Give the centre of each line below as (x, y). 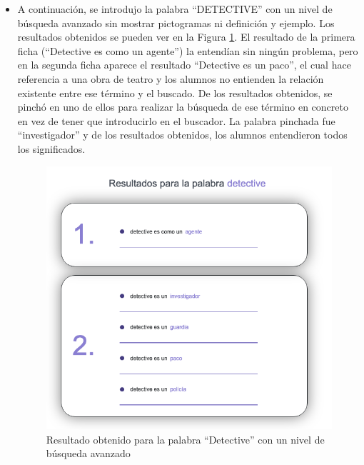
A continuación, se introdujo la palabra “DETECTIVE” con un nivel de (175, 9)
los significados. (51, 148)
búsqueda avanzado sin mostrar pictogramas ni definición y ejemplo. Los (176, 22)
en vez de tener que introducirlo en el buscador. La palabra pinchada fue (176, 120)
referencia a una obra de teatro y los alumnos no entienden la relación (171, 78)
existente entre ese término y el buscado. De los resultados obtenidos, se (175, 92)
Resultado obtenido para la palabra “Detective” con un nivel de (185, 439)
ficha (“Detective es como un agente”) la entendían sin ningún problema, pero (188, 50)
